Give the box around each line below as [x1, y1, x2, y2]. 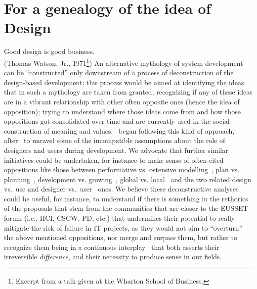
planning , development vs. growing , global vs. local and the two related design [4, 174, 252, 184]
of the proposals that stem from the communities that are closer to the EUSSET [4, 203, 248, 213]
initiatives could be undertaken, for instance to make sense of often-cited [4, 154, 224, 165]
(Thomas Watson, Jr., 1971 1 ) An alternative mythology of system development [4, 56, 243, 68]
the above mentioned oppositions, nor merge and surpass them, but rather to [4, 232, 237, 242]
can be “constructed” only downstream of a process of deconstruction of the [4, 67, 234, 78]
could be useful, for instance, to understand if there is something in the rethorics [4, 193, 248, 203]
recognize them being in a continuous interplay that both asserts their [4, 241, 219, 252]
